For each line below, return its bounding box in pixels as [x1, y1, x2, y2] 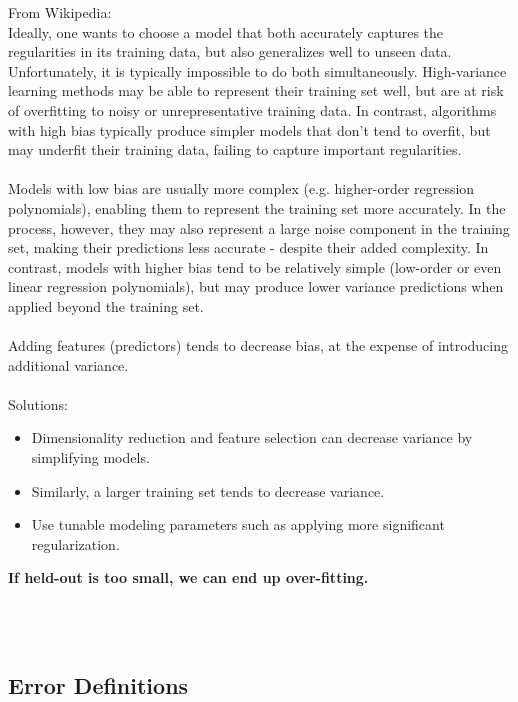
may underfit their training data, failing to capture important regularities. [8, 139, 462, 160]
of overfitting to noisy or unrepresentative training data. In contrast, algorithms [8, 99, 497, 120]
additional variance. [8, 354, 129, 375]
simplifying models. [31, 447, 150, 468]
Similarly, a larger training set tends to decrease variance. [31, 480, 385, 501]
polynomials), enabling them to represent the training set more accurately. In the [8, 197, 506, 218]
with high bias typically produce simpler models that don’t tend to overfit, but [8, 119, 491, 140]
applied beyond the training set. [8, 295, 204, 316]
